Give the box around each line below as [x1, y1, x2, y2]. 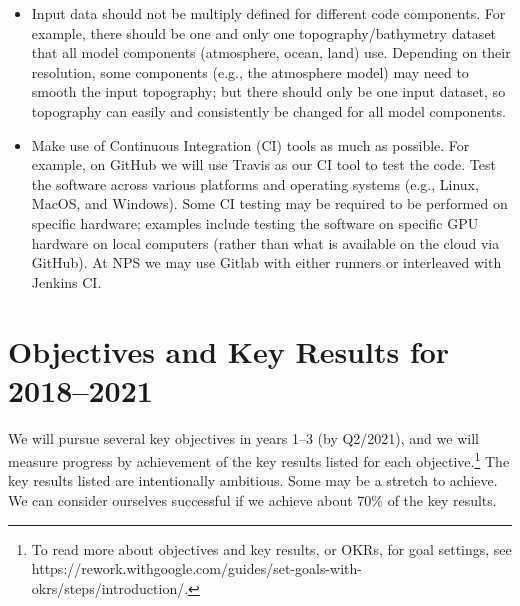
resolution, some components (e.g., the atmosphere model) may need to [31, 61, 469, 82]
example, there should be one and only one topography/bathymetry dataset [31, 22, 497, 43]
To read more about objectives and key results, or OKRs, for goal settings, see [31, 538, 512, 559]
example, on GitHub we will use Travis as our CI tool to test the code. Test [31, 154, 496, 175]
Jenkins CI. [31, 271, 102, 292]
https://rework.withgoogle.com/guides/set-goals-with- [31, 558, 362, 579]
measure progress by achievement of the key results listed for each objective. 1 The [8, 448, 510, 471]
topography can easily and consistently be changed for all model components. [31, 100, 506, 121]
